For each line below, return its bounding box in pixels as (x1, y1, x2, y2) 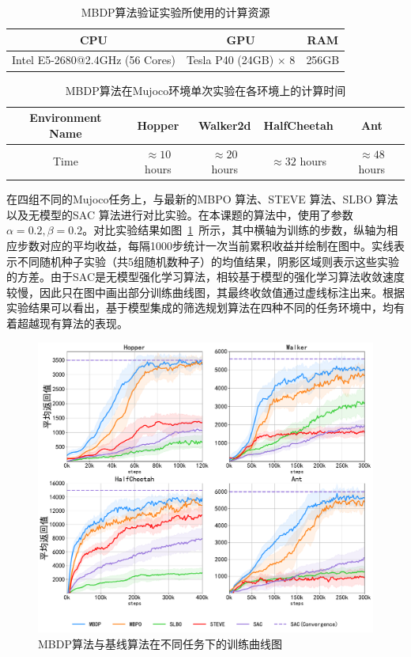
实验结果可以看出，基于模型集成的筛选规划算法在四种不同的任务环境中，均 (6, 299, 394, 316)
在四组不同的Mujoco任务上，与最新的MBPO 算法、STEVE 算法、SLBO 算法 (6, 191, 398, 207)
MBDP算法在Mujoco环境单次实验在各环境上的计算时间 (65, 82, 346, 98)
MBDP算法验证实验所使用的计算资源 (81, 4, 270, 20)
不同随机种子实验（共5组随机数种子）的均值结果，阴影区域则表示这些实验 (17, 253, 399, 269)
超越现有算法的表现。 (17, 315, 128, 331)
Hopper (137, 116, 179, 133)
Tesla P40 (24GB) (186, 51, 274, 68)
